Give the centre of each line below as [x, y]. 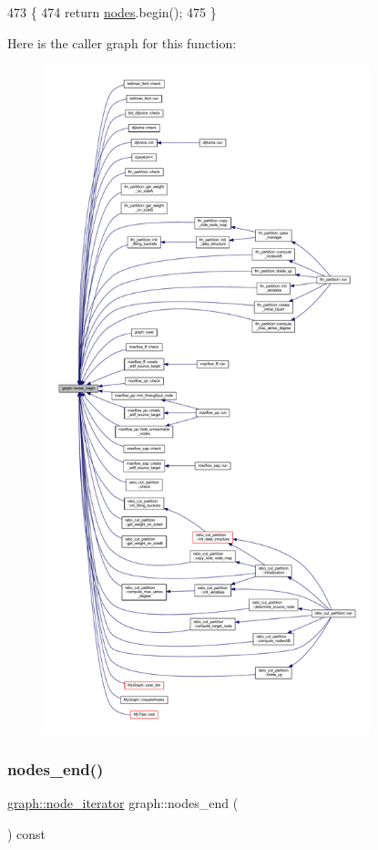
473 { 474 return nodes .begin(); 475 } [112, 12]
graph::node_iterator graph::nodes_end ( [123, 803]
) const [27, 833]
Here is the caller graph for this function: [122, 42]
